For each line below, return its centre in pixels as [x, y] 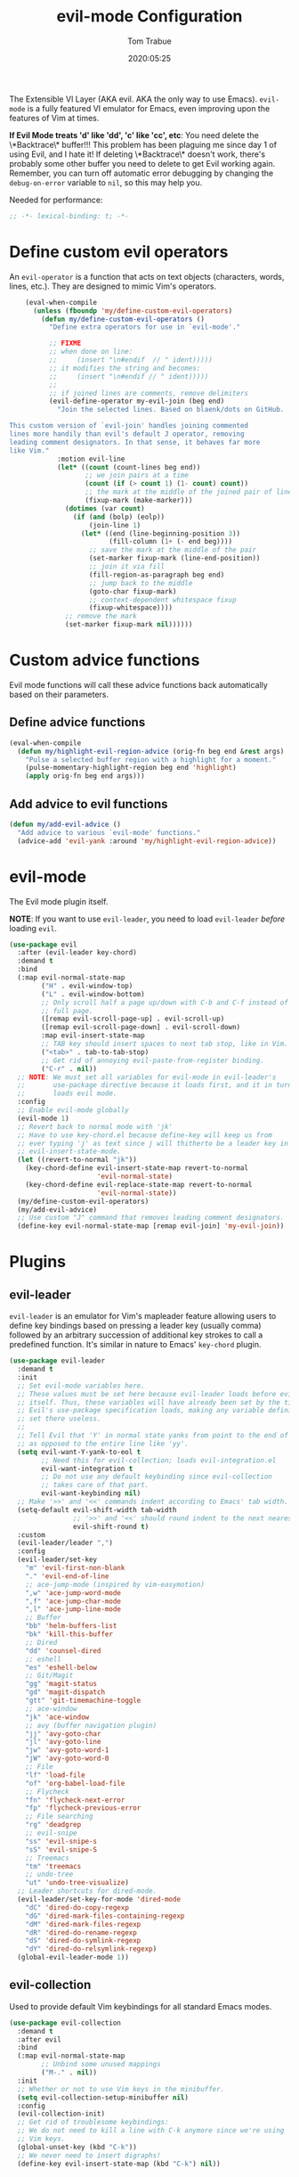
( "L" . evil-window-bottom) [93, 994]
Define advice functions [77, 722]
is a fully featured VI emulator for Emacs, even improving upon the [149, 108]
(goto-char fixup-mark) [133, 591]
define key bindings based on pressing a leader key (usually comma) [135, 1326]
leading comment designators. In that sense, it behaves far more [135, 442]
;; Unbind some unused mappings [101, 2065]
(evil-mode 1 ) [43, 1118]
